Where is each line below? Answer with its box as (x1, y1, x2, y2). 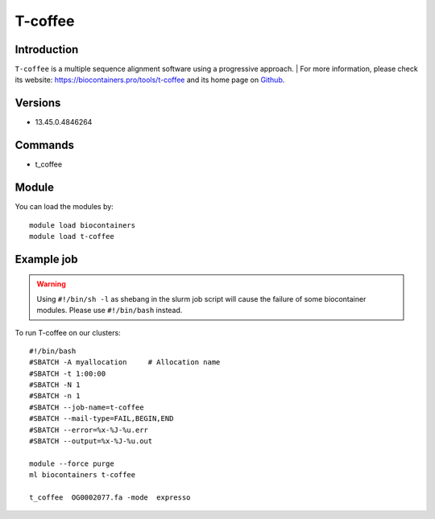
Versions (14, 97, 61, 110)
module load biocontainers (29, 220, 136, 229)
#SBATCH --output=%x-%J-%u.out (29, 437, 153, 446)
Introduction (14, 43, 79, 56)
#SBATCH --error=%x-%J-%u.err (29, 425, 149, 435)
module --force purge (29, 459, 114, 468)
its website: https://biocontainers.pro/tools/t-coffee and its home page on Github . (14, 75, 285, 84)
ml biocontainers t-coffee (29, 471, 136, 480)
